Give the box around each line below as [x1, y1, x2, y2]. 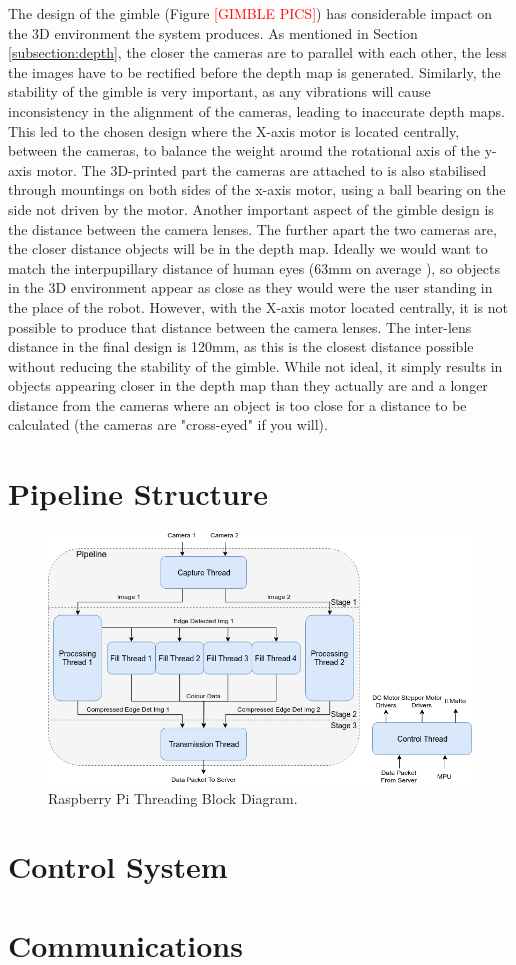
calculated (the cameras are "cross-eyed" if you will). [8, 414, 328, 435]
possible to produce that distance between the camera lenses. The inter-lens [8, 316, 472, 337]
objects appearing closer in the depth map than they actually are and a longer [8, 375, 488, 396]
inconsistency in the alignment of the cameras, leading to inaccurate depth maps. [8, 100, 505, 121]
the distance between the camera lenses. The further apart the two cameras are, [8, 218, 497, 239]
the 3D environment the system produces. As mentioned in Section [8, 22, 418, 43]
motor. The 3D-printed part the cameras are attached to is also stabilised [36, 159, 487, 180]
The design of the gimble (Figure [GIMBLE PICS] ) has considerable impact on [8, 3, 493, 23]
